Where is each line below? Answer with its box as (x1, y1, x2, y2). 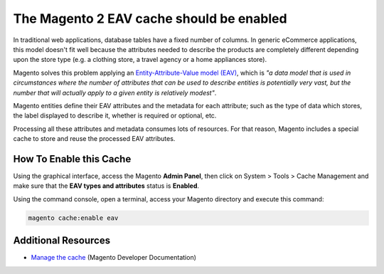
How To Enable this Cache (13, 153, 132, 165)
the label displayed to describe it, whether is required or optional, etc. (13, 111, 217, 120)
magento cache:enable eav (28, 214, 119, 222)
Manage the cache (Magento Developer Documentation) (31, 253, 197, 262)
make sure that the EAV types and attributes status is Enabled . (13, 181, 199, 190)
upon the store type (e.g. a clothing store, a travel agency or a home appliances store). (13, 56, 267, 64)
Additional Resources (13, 235, 110, 247)
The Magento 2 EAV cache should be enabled (13, 11, 287, 26)
